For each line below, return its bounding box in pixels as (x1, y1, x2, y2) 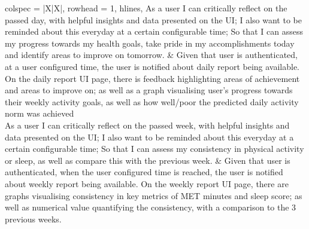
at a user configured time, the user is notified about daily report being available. (5, 60, 300, 72)
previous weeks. (5, 212, 62, 225)
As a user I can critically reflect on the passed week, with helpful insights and (5, 118, 290, 131)
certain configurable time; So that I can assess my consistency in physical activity (5, 142, 304, 155)
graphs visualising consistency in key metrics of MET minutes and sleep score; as (5, 189, 302, 201)
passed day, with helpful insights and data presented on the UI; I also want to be (5, 13, 302, 26)
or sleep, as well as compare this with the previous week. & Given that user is (5, 154, 290, 166)
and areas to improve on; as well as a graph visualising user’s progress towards (5, 84, 293, 96)
